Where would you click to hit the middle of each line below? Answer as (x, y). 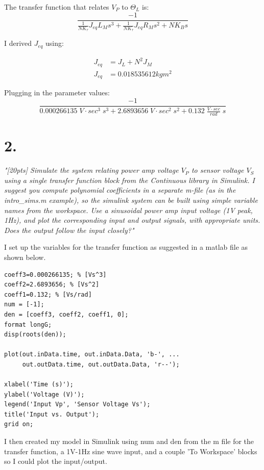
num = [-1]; (24, 305)
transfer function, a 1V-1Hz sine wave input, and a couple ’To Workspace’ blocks (131, 451)
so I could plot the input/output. (56, 461)
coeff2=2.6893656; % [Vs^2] (52, 285)
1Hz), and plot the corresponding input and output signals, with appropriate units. (132, 220)
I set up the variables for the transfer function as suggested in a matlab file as (126, 247)
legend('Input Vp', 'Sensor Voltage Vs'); (77, 404)
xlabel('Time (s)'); (39, 385)
